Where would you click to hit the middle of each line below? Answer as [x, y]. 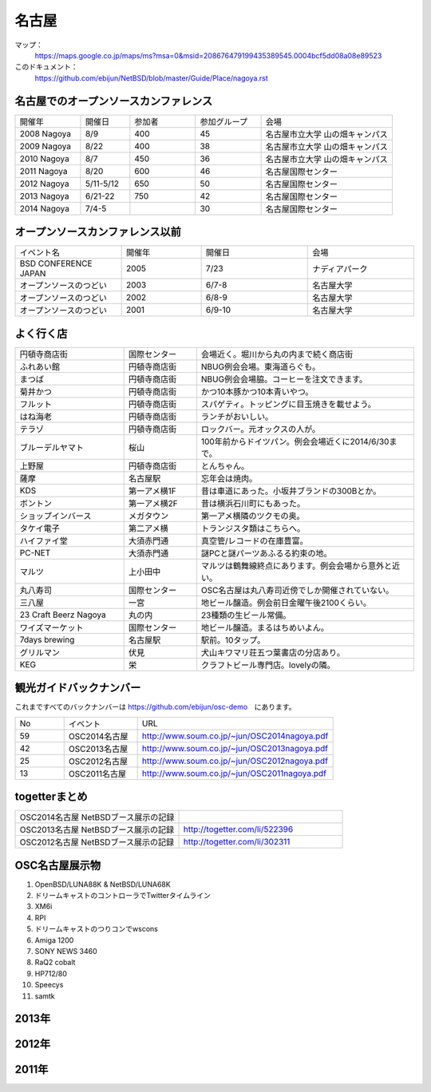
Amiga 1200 [54, 940]
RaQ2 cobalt [55, 963]
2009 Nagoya [45, 146]
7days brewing [47, 639]
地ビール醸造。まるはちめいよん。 [265, 627]
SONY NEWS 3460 [66, 951]
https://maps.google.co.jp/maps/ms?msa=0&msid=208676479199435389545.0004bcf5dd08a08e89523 [208, 55]
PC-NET [35, 552]
